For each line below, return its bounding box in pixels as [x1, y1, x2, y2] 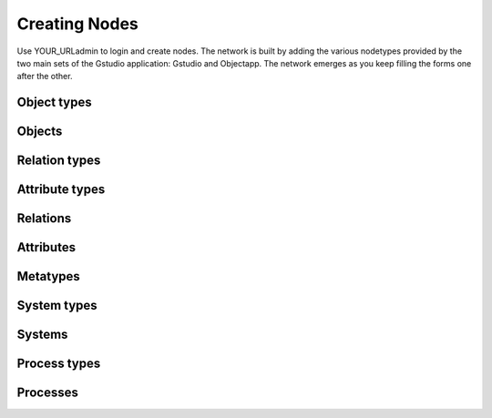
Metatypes [16, 269, 81, 284]
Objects [16, 124, 63, 139]
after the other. [16, 71, 73, 82]
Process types [16, 356, 101, 372]
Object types [16, 95, 92, 110]
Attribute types [16, 182, 106, 198]
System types [16, 298, 97, 313]
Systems [16, 327, 68, 342]
